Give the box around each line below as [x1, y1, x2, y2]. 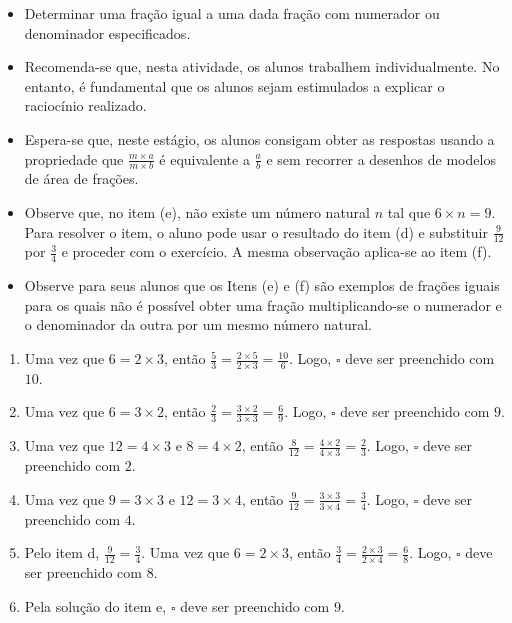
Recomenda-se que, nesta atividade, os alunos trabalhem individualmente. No [24, 56, 500, 77]
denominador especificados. [24, 22, 191, 43]
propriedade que [24, 148, 124, 169]
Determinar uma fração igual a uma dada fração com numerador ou [24, 3, 440, 23]
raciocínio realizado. [24, 95, 147, 116]
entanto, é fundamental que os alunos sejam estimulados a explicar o [24, 75, 445, 96]
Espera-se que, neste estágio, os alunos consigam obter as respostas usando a [24, 128, 495, 149]
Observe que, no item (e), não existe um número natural [24, 201, 370, 222]
